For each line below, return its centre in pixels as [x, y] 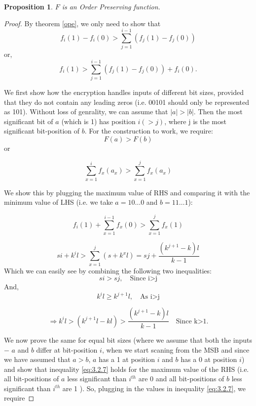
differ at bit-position [67, 349]
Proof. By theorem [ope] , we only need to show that [82, 23]
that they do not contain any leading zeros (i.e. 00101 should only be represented [127, 102]
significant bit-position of [42, 131]
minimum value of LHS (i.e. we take [58, 202]
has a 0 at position [209, 359]
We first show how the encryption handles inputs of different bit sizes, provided [124, 92]
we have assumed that [37, 359]
